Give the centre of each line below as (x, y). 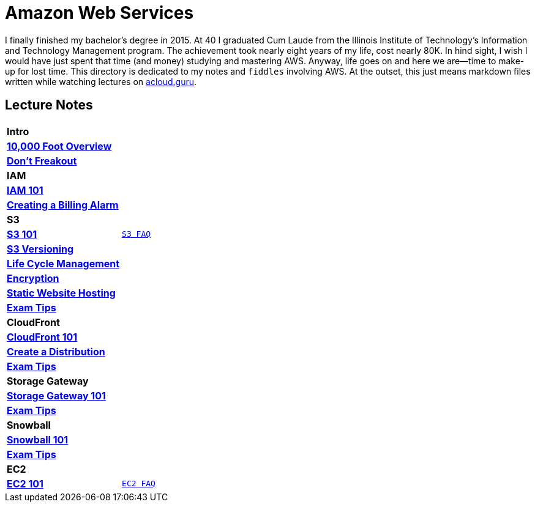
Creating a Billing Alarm (63, 205)
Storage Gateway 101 (56, 395)
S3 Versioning (40, 249)
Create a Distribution (56, 351)
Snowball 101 (38, 439)
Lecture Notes (49, 105)
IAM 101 (25, 190)
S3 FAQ (137, 234)
